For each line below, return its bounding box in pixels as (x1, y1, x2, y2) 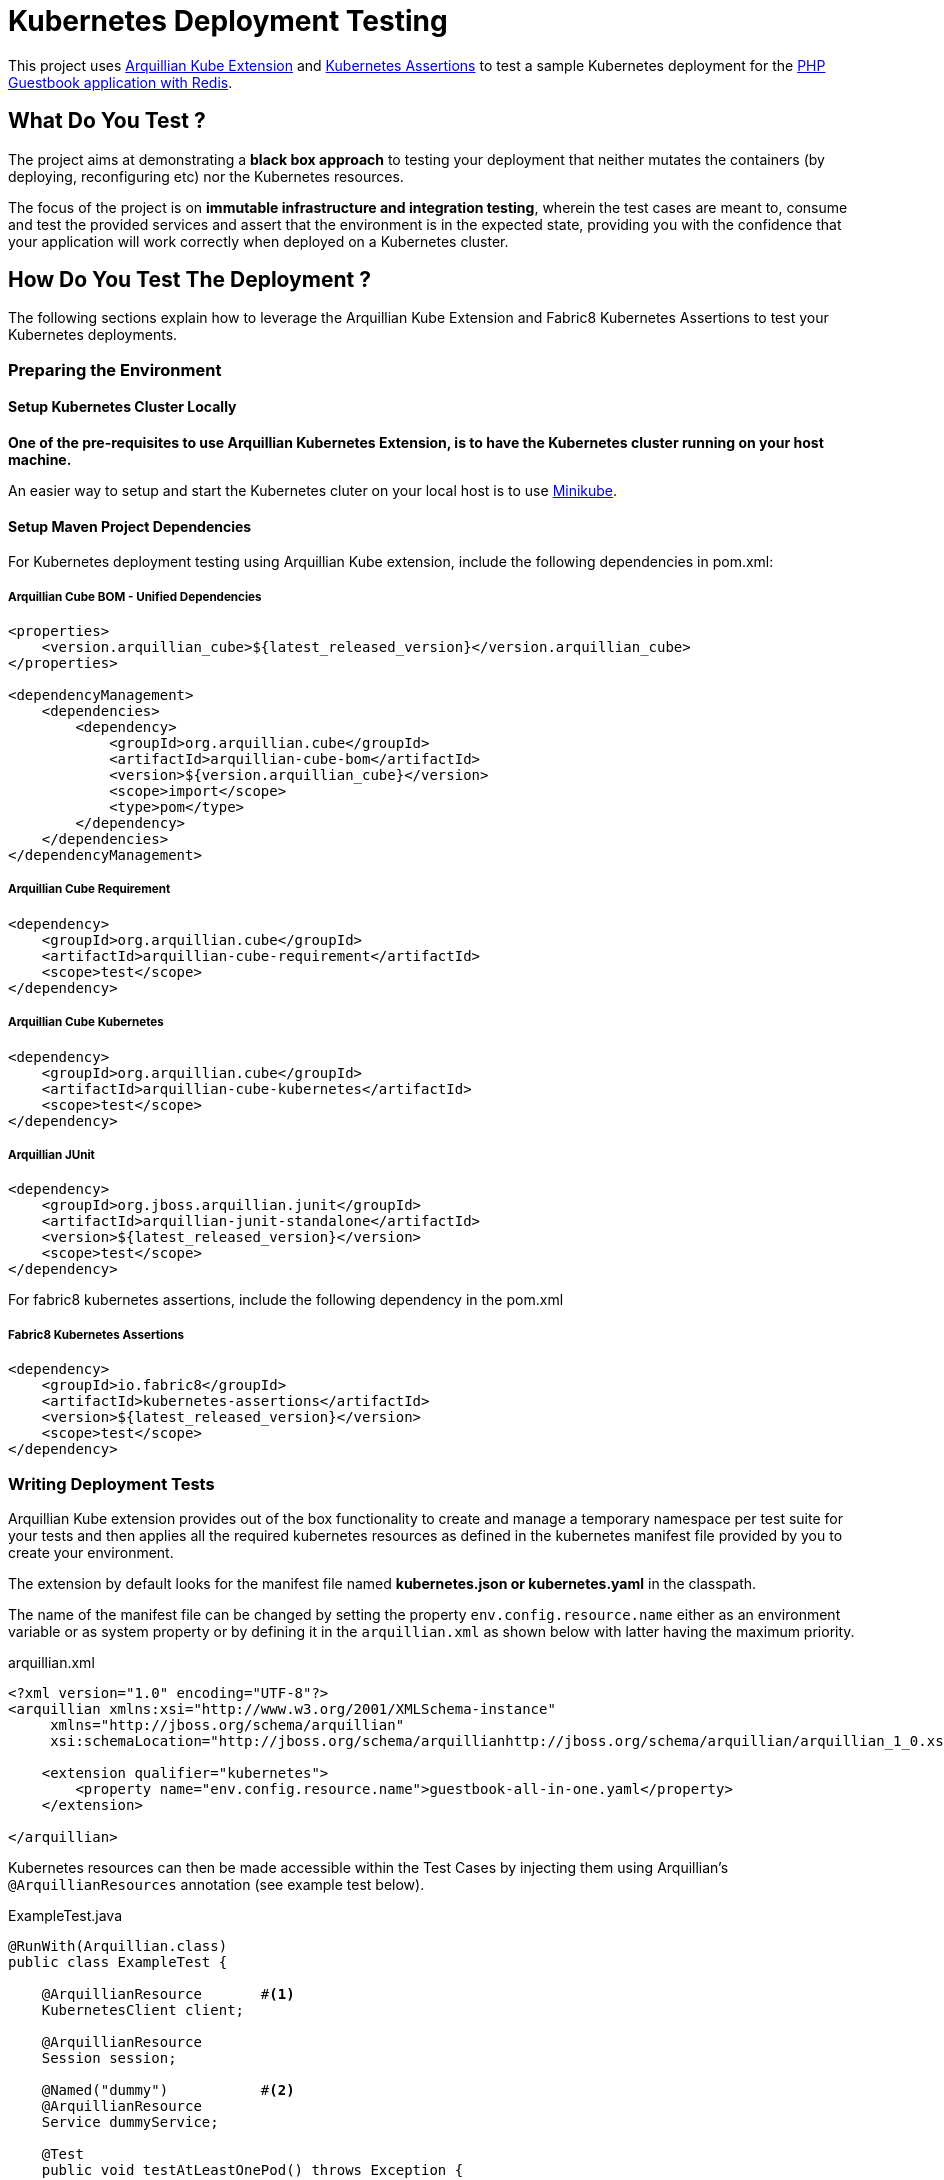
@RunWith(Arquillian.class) (8, 1937, 228, 1954)
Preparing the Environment (8, 359, 222, 380)
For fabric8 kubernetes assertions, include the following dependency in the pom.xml (8, 1291, 564, 1309)
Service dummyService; (41, 2113, 219, 2130)
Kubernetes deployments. (8, 326, 178, 344)
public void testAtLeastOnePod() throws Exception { (41, 2161, 464, 2178)
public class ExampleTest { (8, 1953, 228, 1970)
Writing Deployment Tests (8, 1473, 215, 1494)
